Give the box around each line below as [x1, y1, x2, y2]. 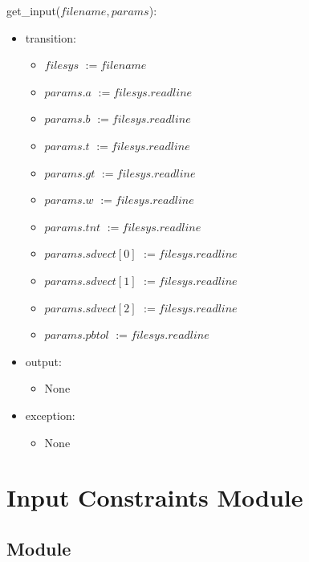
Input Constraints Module [6, 481, 303, 514]
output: [25, 352, 62, 369]
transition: [25, 29, 76, 46]
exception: [25, 406, 75, 423]
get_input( [6, 2, 61, 18]
